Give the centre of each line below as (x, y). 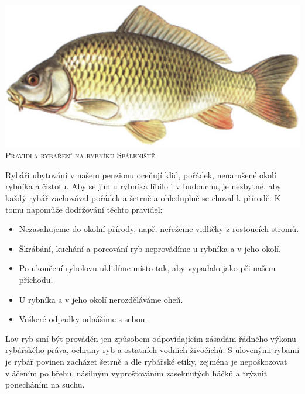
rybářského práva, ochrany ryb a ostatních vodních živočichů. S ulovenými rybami (152, 350)
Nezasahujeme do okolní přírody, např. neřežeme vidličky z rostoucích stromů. (159, 229)
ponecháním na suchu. (45, 384)
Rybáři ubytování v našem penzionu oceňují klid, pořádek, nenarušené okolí (141, 174)
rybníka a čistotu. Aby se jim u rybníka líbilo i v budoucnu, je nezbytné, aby (143, 186)
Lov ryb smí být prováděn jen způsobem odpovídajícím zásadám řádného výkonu (151, 338)
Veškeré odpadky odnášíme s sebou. (83, 319)
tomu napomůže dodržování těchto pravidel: (84, 209)
